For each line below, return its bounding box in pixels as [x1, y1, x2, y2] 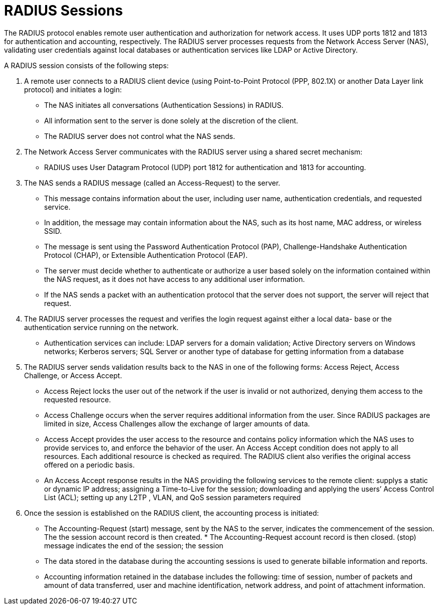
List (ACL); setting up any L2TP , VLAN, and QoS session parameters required [44, 493, 301, 502]
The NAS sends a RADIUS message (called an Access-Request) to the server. [24, 178, 281, 187]
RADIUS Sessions [4, 2, 123, 19]
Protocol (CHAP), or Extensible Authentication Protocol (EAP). [44, 250, 248, 259]
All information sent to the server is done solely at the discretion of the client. [44, 116, 298, 125]
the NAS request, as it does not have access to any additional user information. [44, 274, 305, 283]
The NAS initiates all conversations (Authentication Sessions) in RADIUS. [44, 100, 284, 109]
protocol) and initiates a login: [24, 85, 122, 94]
